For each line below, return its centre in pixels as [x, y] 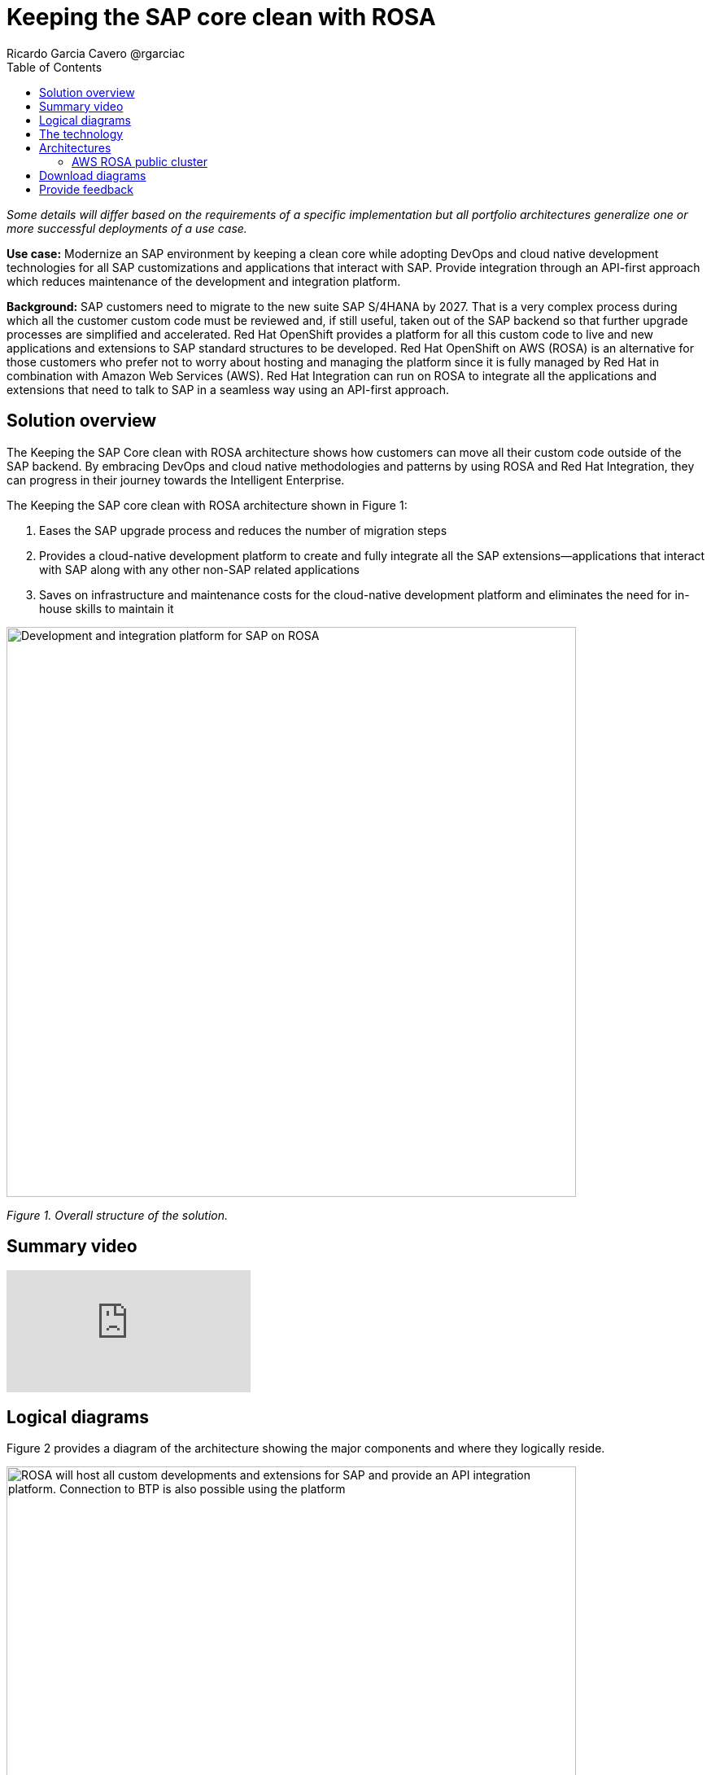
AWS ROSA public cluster [140, 161]
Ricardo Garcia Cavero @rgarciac [96, 53]
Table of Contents [55, 67]
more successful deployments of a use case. [127, 228]
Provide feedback [86, 189]
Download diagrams [93, 175]
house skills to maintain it [107, 608]
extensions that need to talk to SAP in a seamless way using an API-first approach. [228, 389]
